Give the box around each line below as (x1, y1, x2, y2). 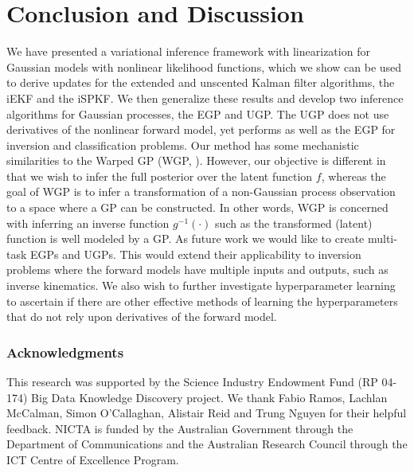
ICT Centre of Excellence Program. (6, 451, 179, 467)
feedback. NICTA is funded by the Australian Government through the (6, 420, 353, 436)
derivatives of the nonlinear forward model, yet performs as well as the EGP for (6, 121, 396, 138)
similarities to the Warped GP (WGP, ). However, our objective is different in (6, 152, 386, 169)
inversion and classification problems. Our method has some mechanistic (6, 136, 359, 153)
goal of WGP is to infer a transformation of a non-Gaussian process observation (6, 183, 396, 200)
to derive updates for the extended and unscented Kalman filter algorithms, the (6, 74, 395, 91)
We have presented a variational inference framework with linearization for (6, 43, 370, 60)
